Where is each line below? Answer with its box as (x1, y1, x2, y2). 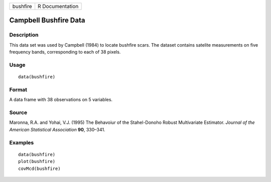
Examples (9, 139, 34, 146)
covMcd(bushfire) (18, 165, 61, 171)
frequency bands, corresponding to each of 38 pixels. (9, 49, 121, 55)
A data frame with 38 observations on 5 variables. (9, 97, 113, 103)
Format (9, 86, 28, 93)
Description (9, 32, 39, 39)
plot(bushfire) (18, 158, 56, 164)
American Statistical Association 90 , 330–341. (9, 126, 105, 132)
